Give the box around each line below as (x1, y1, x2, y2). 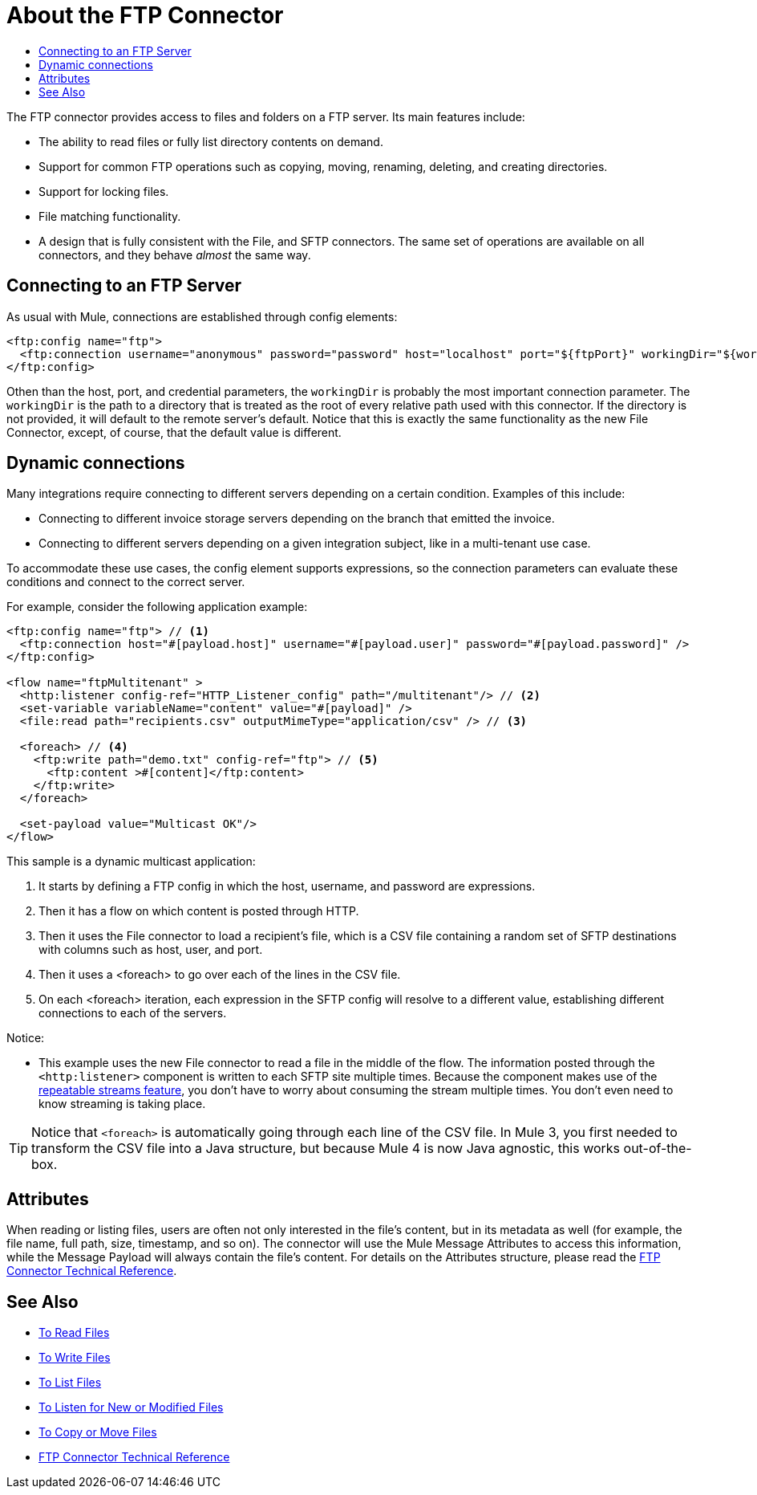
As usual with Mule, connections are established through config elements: (6, 309, 398, 324)
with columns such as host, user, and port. (38, 943, 263, 957)
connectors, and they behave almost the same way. (38, 247, 311, 262)
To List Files (38, 1375, 102, 1390)
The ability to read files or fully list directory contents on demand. (38, 134, 383, 149)
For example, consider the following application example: (6, 600, 308, 614)
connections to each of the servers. (38, 1006, 227, 1020)
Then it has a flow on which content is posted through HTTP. (38, 904, 359, 919)
